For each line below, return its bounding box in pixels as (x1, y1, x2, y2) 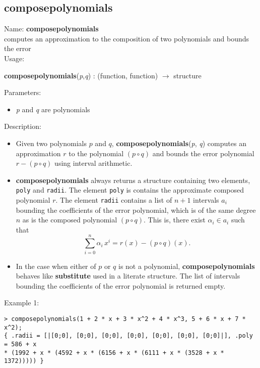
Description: (4, 121, 41, 131)
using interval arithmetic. (54, 158, 133, 168)
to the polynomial (69, 148, 124, 158)
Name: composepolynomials (4, 23, 99, 34)
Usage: (4, 53, 25, 63)
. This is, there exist (144, 214, 206, 225)
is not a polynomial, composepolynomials (118, 260, 255, 271)
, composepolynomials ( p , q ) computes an (111, 137, 246, 148)
